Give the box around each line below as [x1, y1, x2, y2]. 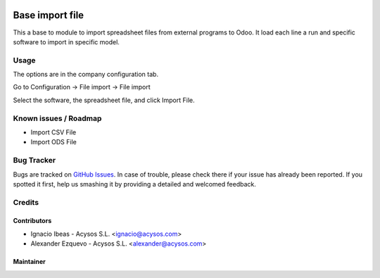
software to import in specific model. [13, 37, 120, 46]
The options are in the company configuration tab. [13, 70, 158, 79]
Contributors [13, 217, 52, 225]
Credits [13, 197, 39, 207]
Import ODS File [30, 138, 77, 146]
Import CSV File [30, 127, 77, 137]
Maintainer [13, 258, 46, 266]
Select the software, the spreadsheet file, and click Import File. [13, 96, 195, 104]
